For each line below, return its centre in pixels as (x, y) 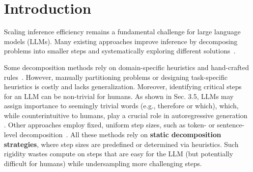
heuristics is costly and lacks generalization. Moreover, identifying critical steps (123, 86)
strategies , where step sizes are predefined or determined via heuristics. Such (121, 144)
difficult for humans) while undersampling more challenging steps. (103, 163)
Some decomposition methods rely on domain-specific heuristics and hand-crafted (126, 67)
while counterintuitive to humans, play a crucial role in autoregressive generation (126, 115)
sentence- (231, 125)
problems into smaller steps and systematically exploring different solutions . (120, 51)
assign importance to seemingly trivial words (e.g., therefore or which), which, (121, 106)
